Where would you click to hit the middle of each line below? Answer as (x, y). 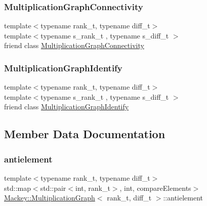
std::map (17, 188)
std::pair (53, 188)
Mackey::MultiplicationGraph (50, 198)
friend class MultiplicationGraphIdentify (67, 107)
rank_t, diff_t (129, 198)
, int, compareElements (155, 188)
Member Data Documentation (85, 134)
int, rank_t (93, 188)
